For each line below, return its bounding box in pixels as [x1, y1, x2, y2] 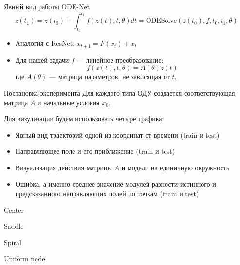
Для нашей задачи [15, 54, 69, 65]
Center [4, 204, 24, 215]
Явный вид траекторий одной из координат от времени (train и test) [15, 130, 220, 140]
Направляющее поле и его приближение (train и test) [15, 146, 175, 156]
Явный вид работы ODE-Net [4, 1, 90, 11]
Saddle [4, 221, 24, 231]
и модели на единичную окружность [121, 162, 230, 172]
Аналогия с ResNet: [15, 38, 75, 48]
